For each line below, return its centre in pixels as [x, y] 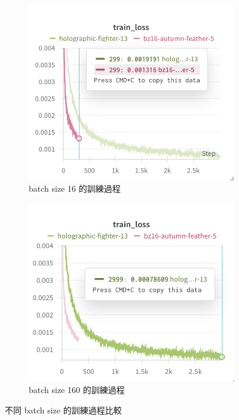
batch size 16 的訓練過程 [75, 188]
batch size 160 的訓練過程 [77, 390]
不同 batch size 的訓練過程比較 [63, 410]
